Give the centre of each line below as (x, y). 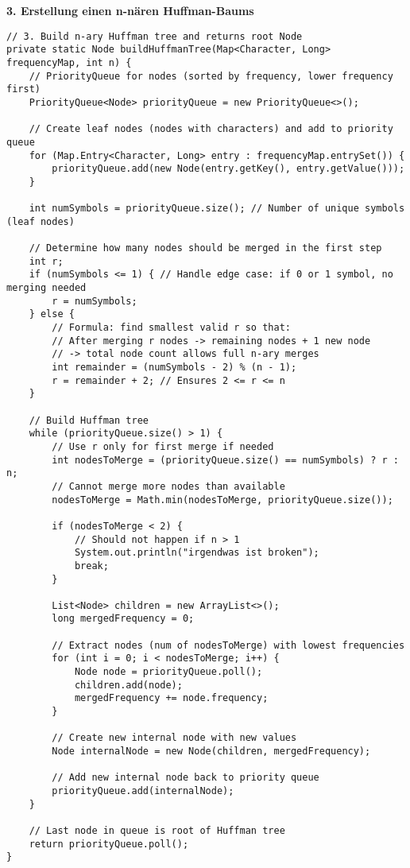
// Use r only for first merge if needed (163, 446)
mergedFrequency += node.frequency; (171, 698)
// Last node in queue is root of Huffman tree (157, 830)
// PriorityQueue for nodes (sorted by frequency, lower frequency (211, 76)
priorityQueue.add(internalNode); (143, 791)
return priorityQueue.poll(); (109, 844)
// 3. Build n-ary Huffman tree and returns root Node (155, 36)
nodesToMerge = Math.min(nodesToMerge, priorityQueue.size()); (222, 500)
